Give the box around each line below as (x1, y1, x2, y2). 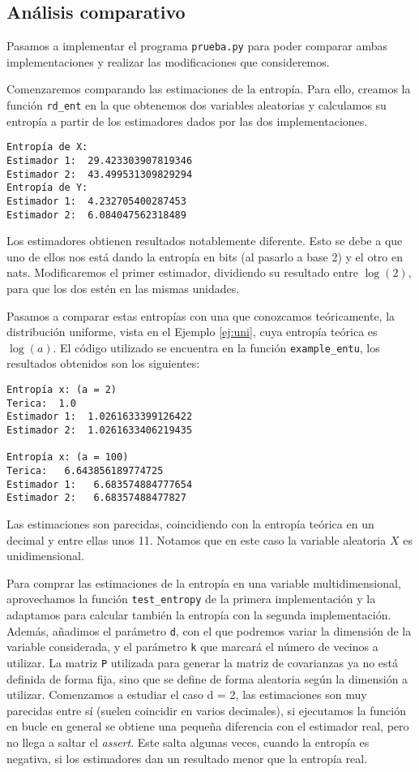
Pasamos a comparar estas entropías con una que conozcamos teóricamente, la (6, 307, 395, 324)
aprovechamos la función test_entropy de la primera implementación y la (6, 590, 376, 607)
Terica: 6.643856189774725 (6, 464, 164, 477)
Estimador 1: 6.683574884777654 (6, 478, 193, 490)
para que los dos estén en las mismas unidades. (6, 280, 240, 297)
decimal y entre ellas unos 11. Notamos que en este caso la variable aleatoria (6, 531, 387, 548)
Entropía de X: (6, 141, 88, 153)
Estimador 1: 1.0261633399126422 (6, 411, 193, 423)
